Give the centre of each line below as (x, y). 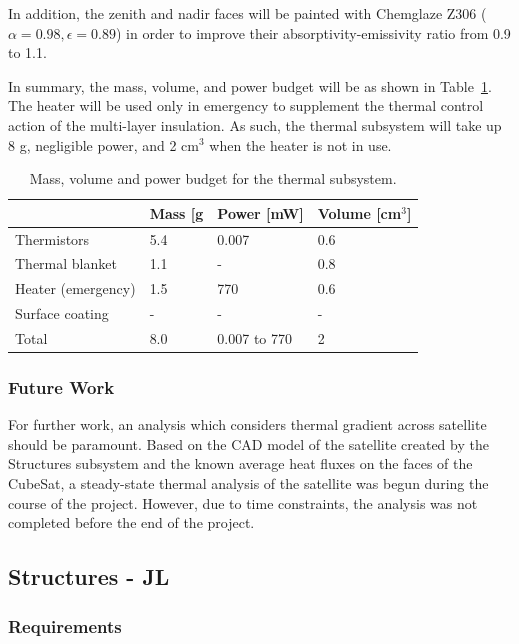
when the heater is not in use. (300, 144)
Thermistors (52, 238)
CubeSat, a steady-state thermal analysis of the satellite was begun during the (248, 483)
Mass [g (176, 212)
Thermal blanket (66, 263)
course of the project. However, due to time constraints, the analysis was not (243, 502)
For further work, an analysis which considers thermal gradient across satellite (247, 424)
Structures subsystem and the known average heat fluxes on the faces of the (240, 463)
